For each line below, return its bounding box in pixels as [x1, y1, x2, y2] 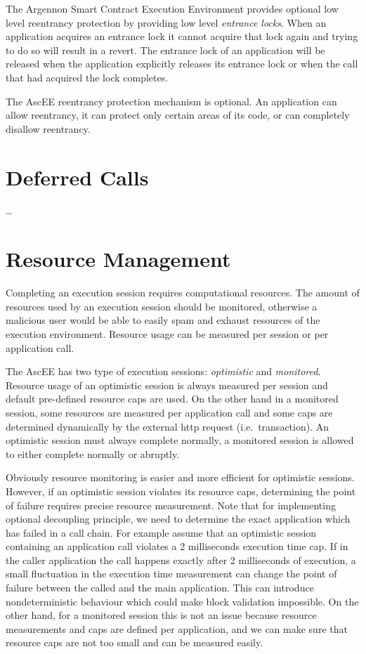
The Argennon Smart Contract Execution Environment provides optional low [6, 1, 339, 15]
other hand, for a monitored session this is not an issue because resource [6, 608, 317, 622]
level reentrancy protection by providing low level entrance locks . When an [6, 15, 327, 30]
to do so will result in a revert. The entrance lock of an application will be [6, 42, 325, 57]
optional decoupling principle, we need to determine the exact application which [6, 511, 351, 526]
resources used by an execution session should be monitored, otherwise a [6, 299, 318, 313]
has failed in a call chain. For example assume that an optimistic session [6, 525, 317, 539]
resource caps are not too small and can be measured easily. [6, 635, 263, 650]
